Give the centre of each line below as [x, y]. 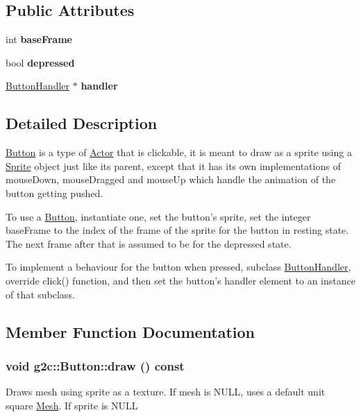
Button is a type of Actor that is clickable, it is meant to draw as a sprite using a [179, 152]
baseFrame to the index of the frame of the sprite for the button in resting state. [177, 230]
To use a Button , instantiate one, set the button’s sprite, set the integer [158, 216]
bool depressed [40, 62]
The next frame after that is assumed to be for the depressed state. [149, 243]
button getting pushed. [54, 193]
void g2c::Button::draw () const [95, 365]
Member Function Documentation [131, 331]
